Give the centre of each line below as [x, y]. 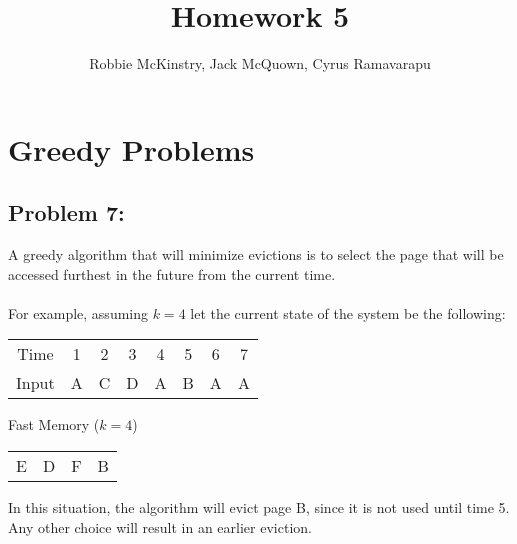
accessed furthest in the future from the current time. [172, 273]
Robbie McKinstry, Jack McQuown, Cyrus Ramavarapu [260, 63]
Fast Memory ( [54, 424]
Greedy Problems [131, 148]
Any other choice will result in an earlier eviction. [160, 526]
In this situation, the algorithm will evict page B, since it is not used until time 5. [259, 507]
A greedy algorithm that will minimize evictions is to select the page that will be [256, 254]
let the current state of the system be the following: [348, 312]
